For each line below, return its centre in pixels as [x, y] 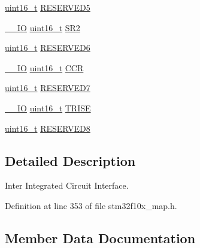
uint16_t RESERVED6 [48, 48]
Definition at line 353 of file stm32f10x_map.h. [91, 205]
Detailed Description [70, 160]
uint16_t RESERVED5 [48, 7]
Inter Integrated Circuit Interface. [67, 185]
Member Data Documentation [100, 238]
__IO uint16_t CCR [44, 67]
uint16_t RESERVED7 [48, 88]
